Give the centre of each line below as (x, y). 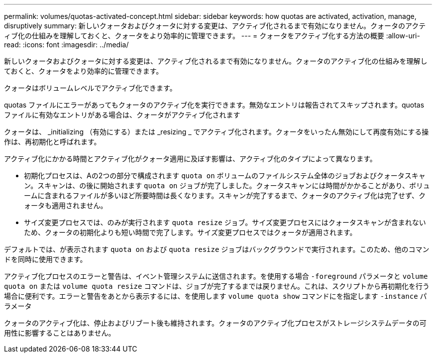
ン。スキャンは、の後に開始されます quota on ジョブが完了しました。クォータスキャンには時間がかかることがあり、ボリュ (227, 185)
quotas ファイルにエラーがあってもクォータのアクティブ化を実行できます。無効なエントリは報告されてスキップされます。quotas (214, 105)
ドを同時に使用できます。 (46, 259)
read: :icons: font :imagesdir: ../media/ (66, 45)
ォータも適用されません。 (66, 205)
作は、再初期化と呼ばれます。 (53, 142)
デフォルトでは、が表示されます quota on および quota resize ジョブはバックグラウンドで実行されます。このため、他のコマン (217, 249)
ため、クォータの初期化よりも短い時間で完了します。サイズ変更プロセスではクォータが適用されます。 (190, 232)
